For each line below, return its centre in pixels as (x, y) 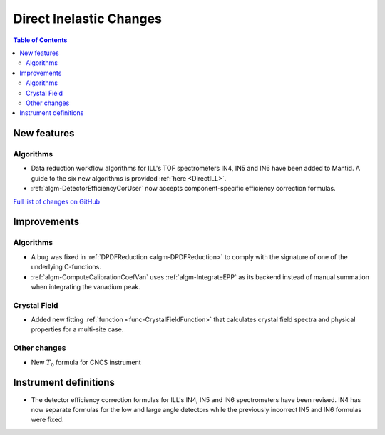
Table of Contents (40, 40)
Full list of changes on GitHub (56, 201)
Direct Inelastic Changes (87, 19)
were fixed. (47, 420)
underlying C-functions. (66, 267)
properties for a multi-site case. (77, 329)
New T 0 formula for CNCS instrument (86, 363)
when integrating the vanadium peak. (86, 286)
